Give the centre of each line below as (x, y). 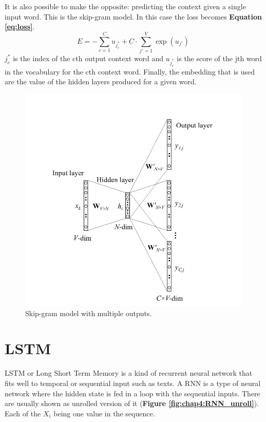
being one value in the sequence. (104, 413)
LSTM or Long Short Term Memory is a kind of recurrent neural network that (129, 373)
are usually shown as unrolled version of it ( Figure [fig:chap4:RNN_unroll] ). (132, 403)
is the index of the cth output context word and (88, 58)
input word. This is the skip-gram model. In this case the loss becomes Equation (133, 16)
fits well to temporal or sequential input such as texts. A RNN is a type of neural (133, 383)
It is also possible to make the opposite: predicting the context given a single (125, 6)
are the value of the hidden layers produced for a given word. (101, 81)
